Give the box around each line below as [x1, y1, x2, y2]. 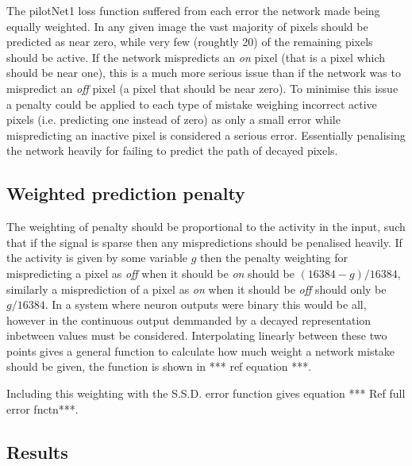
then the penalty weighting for [200, 249, 348, 266]
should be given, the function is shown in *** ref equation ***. [6, 358, 312, 375]
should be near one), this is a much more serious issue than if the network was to [6, 64, 401, 81]
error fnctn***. [6, 400, 79, 417]
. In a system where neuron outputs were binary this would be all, [44, 296, 367, 313]
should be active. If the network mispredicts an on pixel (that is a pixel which [6, 48, 386, 65]
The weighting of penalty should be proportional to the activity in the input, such [6, 218, 406, 235]
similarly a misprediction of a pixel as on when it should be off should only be [6, 280, 387, 297]
